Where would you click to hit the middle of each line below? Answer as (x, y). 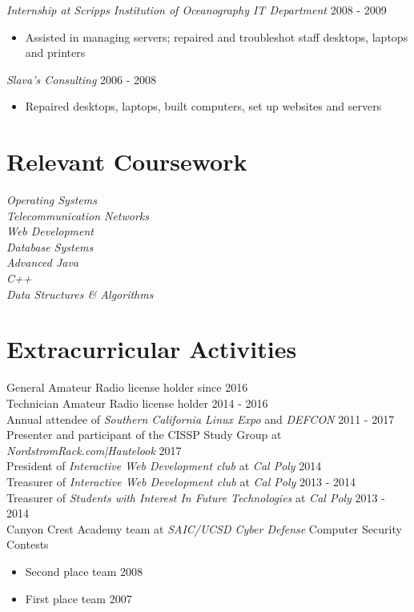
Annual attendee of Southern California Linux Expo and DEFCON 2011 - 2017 (201, 419)
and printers (55, 52)
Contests (28, 544)
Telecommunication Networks (78, 215)
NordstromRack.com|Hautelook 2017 (94, 450)
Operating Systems (52, 200)
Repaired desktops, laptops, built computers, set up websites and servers (203, 106)
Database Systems (50, 246)
